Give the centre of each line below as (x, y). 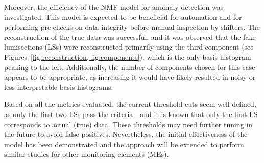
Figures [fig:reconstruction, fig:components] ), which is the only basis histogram (128, 56)
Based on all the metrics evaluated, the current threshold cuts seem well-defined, (130, 104)
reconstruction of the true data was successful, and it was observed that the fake (130, 37)
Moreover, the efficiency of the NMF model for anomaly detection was (114, 7)
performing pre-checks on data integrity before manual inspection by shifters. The (132, 27)
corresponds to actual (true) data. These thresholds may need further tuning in (128, 124)
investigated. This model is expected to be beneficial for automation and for (123, 17)
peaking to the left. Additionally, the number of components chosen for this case (130, 67)
